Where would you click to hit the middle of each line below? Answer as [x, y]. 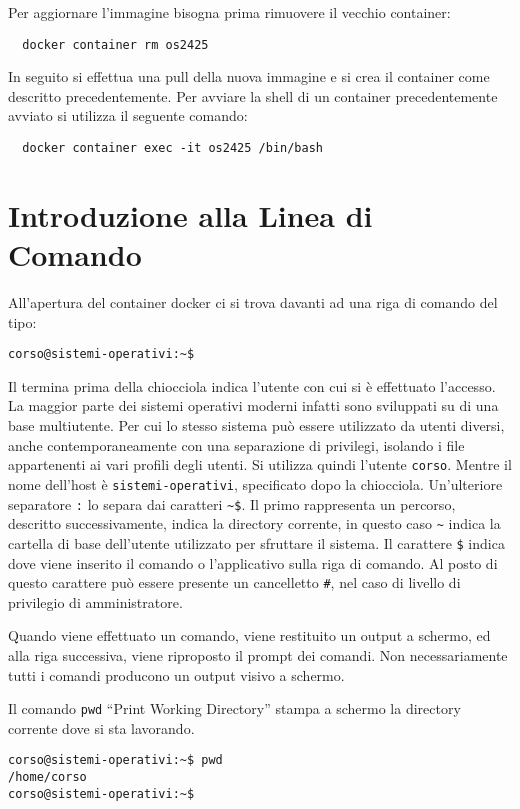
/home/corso [47, 777]
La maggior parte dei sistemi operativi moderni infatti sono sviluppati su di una [253, 405]
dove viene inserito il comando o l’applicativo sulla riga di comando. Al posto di [253, 562]
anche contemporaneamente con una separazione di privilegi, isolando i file [236, 444]
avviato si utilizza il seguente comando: [128, 115]
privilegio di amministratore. [95, 601]
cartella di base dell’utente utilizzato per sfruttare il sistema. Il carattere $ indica [256, 542]
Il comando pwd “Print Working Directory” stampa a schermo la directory [234, 708]
